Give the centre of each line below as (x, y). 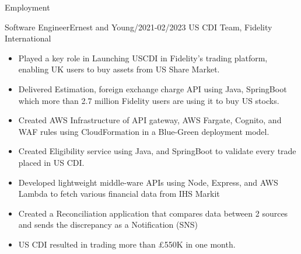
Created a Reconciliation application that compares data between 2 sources (153, 213)
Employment (27, 7)
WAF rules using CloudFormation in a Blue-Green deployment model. (144, 131)
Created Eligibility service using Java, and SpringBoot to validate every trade (157, 151)
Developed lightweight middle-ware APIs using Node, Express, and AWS (148, 182)
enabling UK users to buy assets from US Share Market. (119, 69)
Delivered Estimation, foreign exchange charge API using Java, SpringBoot (153, 88)
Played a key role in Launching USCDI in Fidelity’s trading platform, (143, 58)
